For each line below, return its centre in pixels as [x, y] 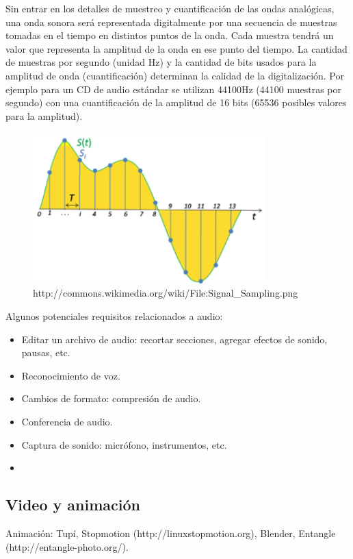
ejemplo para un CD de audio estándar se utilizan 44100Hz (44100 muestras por [174, 89]
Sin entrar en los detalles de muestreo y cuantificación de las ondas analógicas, [170, 8]
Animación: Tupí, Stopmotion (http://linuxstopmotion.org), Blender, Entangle [171, 533]
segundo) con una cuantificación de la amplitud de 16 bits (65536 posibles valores [176, 102]
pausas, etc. [46, 352]
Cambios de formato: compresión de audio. [111, 398]
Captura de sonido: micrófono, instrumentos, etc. [124, 444]
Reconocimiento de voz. [71, 375]
